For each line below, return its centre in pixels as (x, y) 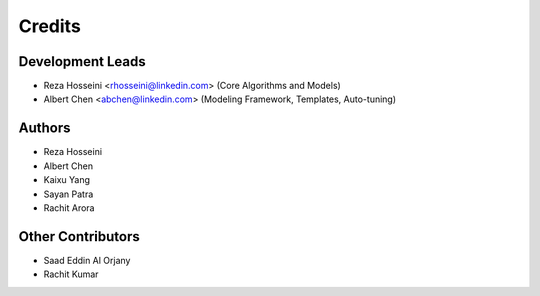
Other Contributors (79, 236)
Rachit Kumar (71, 274)
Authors (44, 128)
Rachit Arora (69, 207)
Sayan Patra (68, 194)
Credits (50, 26)
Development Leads (82, 61)
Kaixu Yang (66, 180)
